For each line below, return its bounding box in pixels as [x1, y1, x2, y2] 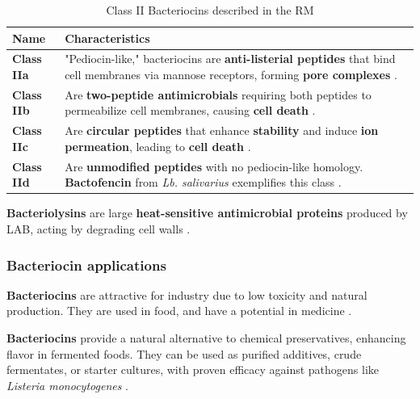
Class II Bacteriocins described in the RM [106, 2, 314, 18]
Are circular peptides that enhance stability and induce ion [65, 122, 379, 139]
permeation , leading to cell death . [65, 137, 251, 154]
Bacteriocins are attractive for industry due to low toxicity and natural [6, 286, 367, 303]
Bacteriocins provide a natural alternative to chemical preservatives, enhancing [6, 330, 406, 346]
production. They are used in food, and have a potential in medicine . [6, 302, 352, 319]
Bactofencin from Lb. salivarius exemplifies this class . [65, 174, 342, 191]
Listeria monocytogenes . [6, 376, 128, 393]
